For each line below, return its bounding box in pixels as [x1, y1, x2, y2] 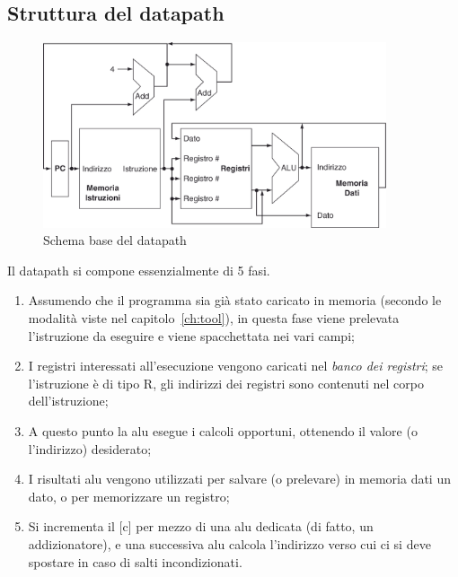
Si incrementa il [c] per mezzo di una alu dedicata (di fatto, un [28, 517, 374, 536]
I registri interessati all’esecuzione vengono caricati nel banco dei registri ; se [28, 356, 444, 375]
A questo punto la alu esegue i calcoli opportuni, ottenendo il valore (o [28, 421, 418, 440]
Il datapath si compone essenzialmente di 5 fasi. [7, 260, 270, 279]
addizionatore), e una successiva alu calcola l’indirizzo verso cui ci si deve [28, 534, 431, 553]
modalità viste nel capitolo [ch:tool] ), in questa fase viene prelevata [28, 309, 400, 328]
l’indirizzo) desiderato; [28, 439, 152, 458]
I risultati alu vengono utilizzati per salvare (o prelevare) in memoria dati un [28, 469, 451, 488]
